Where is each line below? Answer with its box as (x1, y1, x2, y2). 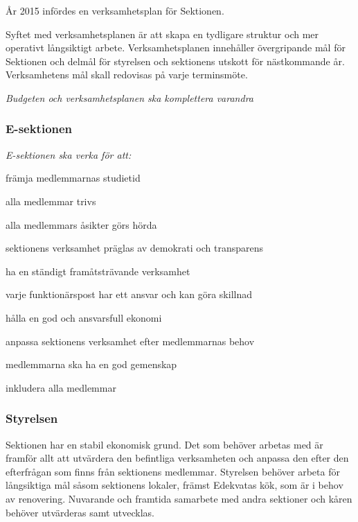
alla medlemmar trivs (6, 193, 96, 208)
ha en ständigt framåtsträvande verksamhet (6, 263, 190, 278)
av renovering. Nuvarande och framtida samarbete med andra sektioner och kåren (6, 491, 352, 505)
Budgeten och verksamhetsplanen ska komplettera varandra (6, 90, 253, 105)
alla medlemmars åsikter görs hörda (6, 217, 157, 232)
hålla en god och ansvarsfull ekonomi (6, 310, 162, 324)
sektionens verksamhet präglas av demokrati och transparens (6, 241, 264, 255)
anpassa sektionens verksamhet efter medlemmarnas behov (6, 333, 255, 348)
